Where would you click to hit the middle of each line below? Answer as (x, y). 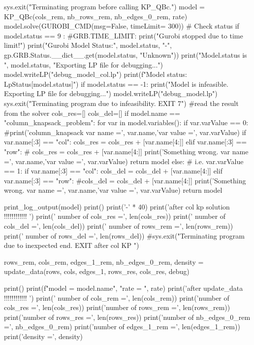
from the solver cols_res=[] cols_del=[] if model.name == (92, 113)
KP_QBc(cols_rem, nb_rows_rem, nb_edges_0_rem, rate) (96, 16)
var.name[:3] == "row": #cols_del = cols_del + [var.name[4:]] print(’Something (125, 180)
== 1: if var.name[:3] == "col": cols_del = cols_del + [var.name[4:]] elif (113, 171)
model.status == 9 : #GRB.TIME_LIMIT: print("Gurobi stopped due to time (124, 35)
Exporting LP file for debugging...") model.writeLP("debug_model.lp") (111, 93)
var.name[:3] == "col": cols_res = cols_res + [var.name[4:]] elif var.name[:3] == (126, 142)
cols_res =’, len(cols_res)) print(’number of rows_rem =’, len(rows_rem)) (117, 307)
